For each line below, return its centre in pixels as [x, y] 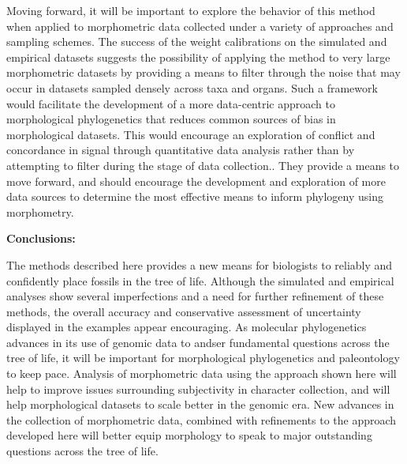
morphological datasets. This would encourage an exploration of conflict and [191, 134]
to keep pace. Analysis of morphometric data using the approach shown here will [202, 373]
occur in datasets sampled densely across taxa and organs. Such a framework [192, 87]
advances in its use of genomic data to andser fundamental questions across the [198, 342]
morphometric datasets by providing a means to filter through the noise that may [203, 72]
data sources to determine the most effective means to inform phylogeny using [195, 196]
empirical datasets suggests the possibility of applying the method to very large [198, 57]
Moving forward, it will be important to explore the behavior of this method [191, 10]
